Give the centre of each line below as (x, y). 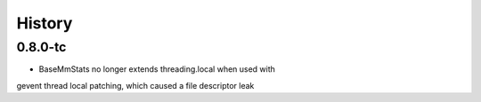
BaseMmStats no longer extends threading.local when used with (157, 69)
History (45, 23)
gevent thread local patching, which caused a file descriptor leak (135, 85)
